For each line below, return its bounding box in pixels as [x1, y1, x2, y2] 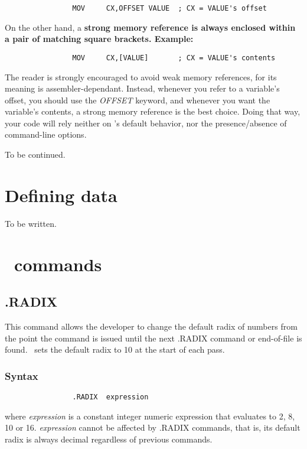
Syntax [5, 368, 38, 383]
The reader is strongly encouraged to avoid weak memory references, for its [5, 70, 277, 83]
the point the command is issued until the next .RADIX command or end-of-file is [5, 331, 302, 344]
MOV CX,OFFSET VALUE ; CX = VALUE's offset [72, 4, 267, 12]
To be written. [5, 217, 57, 229]
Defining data [5, 183, 117, 207]
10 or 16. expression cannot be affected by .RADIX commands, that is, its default [5, 421, 301, 434]
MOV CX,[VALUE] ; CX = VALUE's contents [72, 53, 276, 62]
